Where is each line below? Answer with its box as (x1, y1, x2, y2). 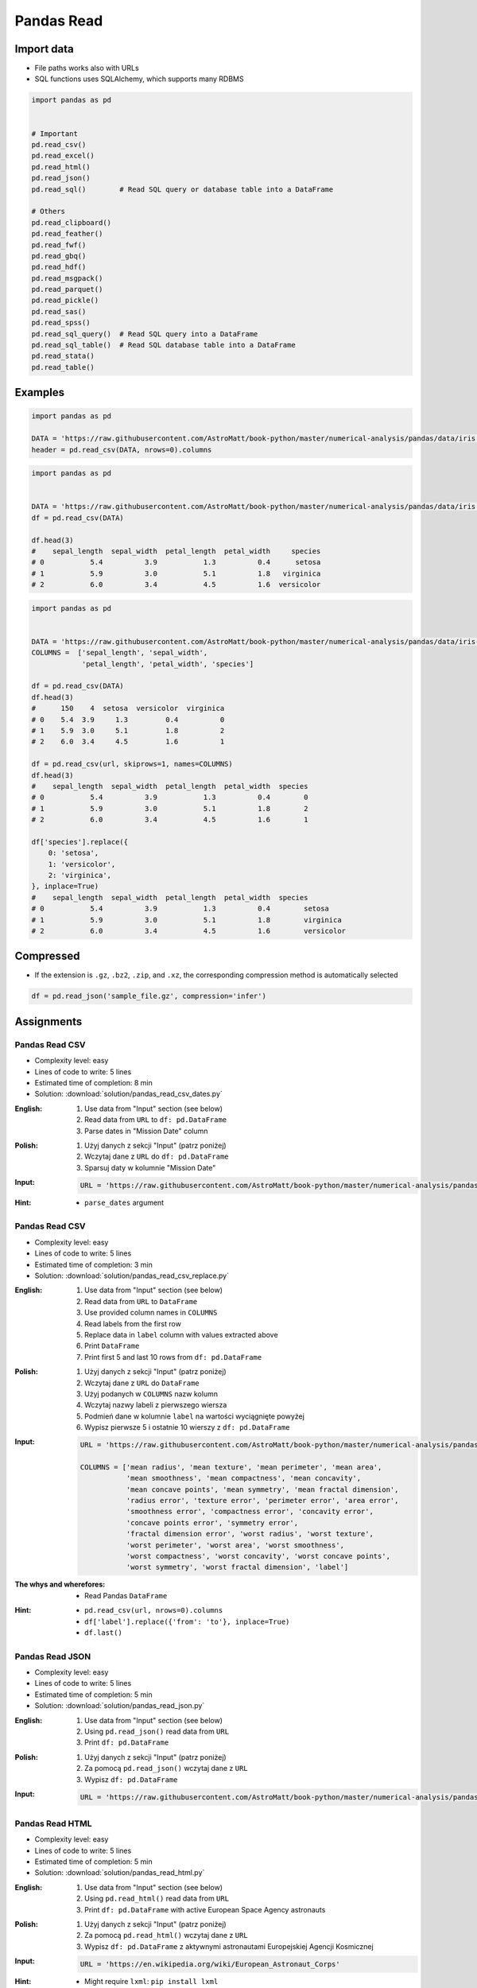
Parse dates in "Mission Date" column (84, 1126, 208, 1136)
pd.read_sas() (31, 307, 87, 316)
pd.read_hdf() (31, 262, 87, 272)
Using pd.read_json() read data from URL (84, 1726, 230, 1736)
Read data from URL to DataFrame (84, 1296, 198, 1306)
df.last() (84, 1628, 122, 1637)
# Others (31, 207, 66, 216)
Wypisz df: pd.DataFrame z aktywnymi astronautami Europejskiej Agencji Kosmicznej (84, 1941, 374, 1951)
